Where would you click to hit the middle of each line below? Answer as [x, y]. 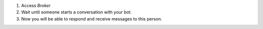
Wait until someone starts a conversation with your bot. [76, 12]
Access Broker [36, 5]
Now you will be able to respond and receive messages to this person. [92, 19]
